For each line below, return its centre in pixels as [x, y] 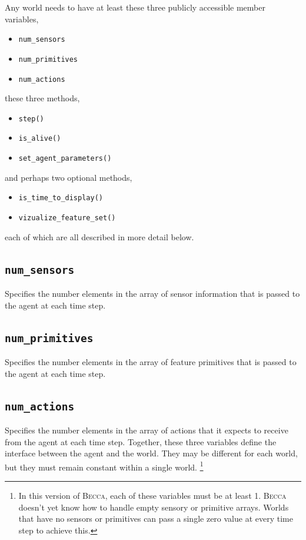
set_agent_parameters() [65, 159]
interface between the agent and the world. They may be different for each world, [151, 453]
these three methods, [42, 98]
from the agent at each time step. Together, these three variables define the [141, 441]
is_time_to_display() [61, 198]
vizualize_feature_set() [67, 218]
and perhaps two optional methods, [69, 177]
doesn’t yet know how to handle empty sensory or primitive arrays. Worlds [154, 507]
